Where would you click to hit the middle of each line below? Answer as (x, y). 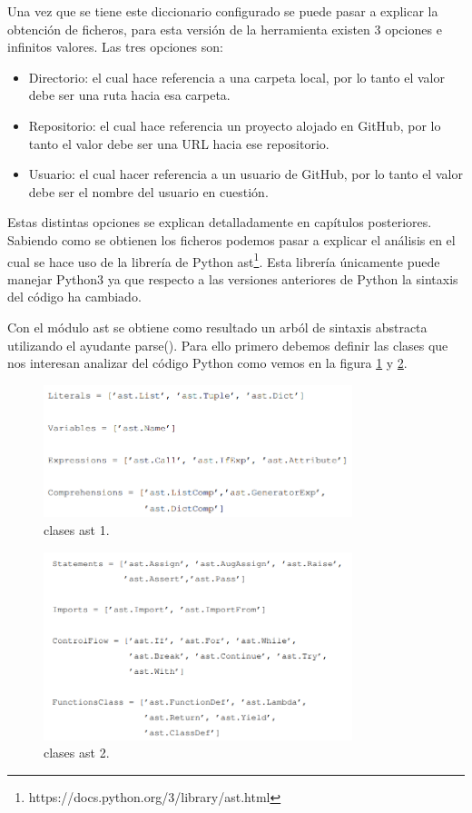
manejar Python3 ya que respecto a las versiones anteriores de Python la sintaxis (233, 278)
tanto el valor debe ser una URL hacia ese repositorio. (179, 143)
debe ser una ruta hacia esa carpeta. (129, 95)
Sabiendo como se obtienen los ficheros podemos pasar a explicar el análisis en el (231, 239)
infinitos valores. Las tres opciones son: (115, 47)
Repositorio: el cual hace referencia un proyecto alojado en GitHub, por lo (235, 125)
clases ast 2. (77, 753)
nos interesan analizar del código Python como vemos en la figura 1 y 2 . (207, 363)
